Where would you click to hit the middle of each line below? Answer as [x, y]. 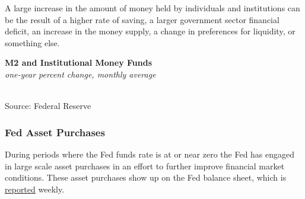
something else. [32, 42]
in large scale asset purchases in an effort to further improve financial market [145, 166]
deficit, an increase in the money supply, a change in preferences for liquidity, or [150, 31]
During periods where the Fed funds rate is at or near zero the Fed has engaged [150, 154]
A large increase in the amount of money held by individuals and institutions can [152, 8]
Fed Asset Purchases [55, 132]
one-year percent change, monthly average [80, 74]
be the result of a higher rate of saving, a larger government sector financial [142, 19]
